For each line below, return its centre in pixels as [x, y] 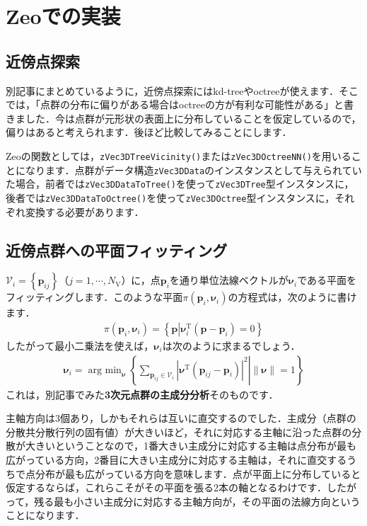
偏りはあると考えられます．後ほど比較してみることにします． [149, 132]
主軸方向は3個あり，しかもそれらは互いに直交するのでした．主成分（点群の [181, 418]
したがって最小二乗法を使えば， [80, 345]
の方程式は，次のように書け [292, 297]
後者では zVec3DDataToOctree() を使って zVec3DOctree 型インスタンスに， [170, 197]
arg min [105, 370]
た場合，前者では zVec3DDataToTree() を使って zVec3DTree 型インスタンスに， [180, 184]
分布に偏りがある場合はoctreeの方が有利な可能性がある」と [206, 104]
